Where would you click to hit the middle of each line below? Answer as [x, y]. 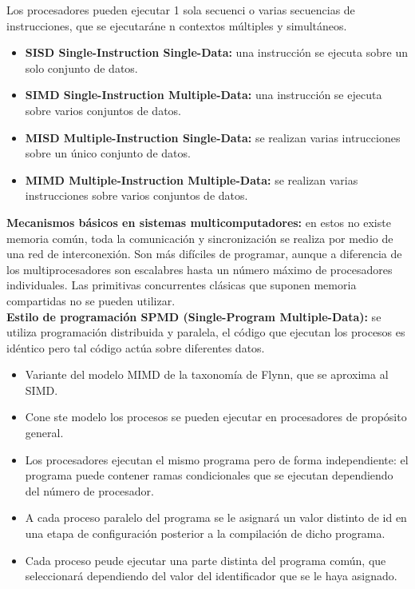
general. [44, 433]
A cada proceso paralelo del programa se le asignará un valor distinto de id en [216, 517]
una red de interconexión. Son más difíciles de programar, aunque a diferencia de [204, 254]
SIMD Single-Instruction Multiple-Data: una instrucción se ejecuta [204, 95]
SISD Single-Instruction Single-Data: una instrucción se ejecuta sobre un [216, 52]
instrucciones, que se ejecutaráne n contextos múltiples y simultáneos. [177, 25]
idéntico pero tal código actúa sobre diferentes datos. [136, 347]
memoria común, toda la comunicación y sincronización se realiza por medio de [200, 238]
